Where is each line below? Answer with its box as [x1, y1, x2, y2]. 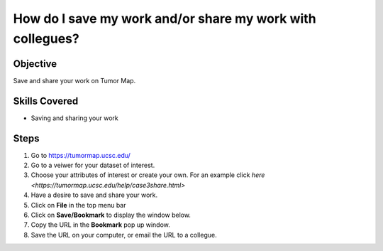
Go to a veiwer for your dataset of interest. [30, 161, 155, 170]
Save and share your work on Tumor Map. [13, 76, 136, 85]
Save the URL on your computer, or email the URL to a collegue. [30, 230, 217, 239]
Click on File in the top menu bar [30, 201, 126, 209]
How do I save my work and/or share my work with [13, 11, 316, 26]
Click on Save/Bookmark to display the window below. [30, 210, 191, 220]
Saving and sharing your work [30, 114, 118, 122]
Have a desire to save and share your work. [30, 191, 158, 199]
